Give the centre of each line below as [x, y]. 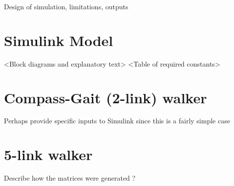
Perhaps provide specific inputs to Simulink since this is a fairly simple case [117, 121]
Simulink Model [59, 40]
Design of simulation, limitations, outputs [66, 6]
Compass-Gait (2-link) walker [106, 97]
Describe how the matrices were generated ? [70, 178]
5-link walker [48, 154]
